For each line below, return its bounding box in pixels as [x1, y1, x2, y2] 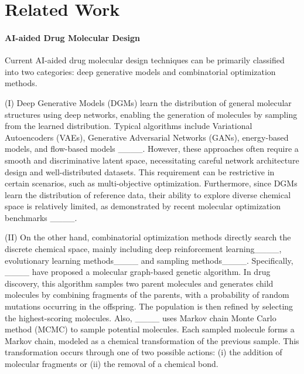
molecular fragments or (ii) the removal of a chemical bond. [5, 358, 218, 370]
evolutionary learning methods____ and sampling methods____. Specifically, [5, 254, 293, 266]
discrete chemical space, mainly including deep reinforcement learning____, [5, 243, 282, 255]
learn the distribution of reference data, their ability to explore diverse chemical [5, 188, 291, 200]
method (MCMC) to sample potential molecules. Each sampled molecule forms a [5, 323, 295, 335]
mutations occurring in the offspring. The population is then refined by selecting [5, 300, 293, 312]
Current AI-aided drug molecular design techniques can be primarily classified [5, 54, 285, 66]
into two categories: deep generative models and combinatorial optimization [5, 65, 276, 77]
